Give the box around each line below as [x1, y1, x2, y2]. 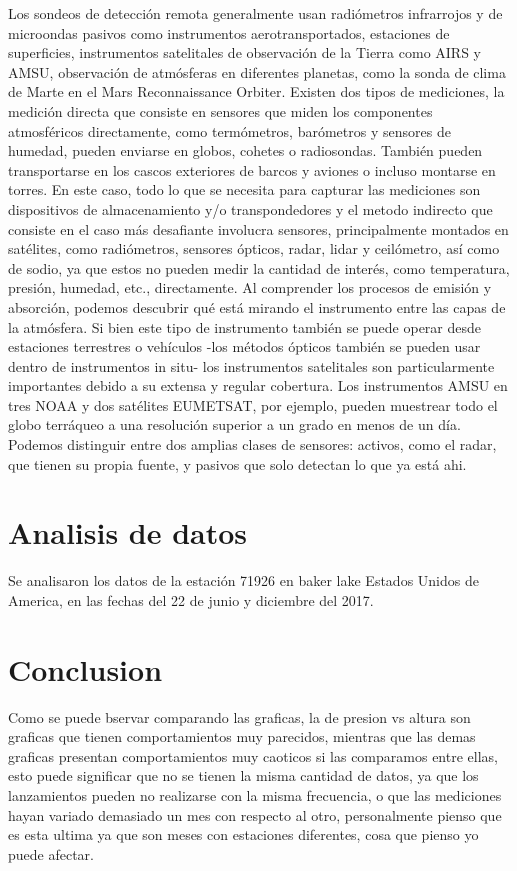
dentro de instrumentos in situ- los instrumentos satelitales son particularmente [8, 355, 495, 376]
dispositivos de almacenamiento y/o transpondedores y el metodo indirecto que [8, 198, 493, 219]
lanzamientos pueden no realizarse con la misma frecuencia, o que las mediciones [8, 785, 502, 806]
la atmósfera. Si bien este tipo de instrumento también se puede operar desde [8, 316, 482, 337]
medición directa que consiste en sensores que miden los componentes [8, 100, 433, 121]
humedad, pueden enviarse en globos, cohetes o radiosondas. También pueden [8, 140, 483, 161]
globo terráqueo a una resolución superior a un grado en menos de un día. [8, 414, 461, 435]
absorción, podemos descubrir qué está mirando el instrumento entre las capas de [8, 296, 506, 317]
